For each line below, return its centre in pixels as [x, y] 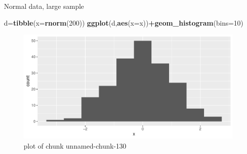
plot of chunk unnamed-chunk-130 [75, 145]
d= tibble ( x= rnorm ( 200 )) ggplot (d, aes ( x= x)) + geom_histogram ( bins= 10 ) [124, 22]
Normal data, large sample [44, 6]
